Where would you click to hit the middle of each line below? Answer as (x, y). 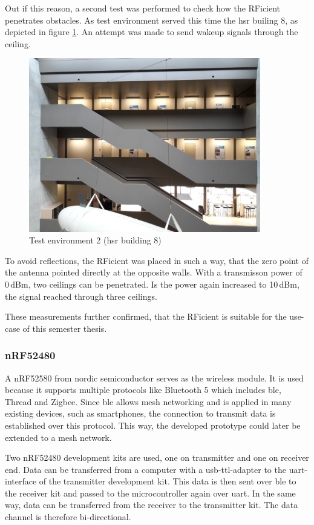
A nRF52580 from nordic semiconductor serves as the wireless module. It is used (154, 378)
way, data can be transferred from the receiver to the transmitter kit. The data (152, 505)
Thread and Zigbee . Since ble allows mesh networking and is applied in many (148, 401)
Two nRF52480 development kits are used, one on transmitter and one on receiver (157, 457)
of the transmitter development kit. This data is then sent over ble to (168, 481)
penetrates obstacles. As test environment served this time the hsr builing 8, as (152, 20)
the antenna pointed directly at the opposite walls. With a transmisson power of (154, 272)
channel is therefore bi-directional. (68, 517)
